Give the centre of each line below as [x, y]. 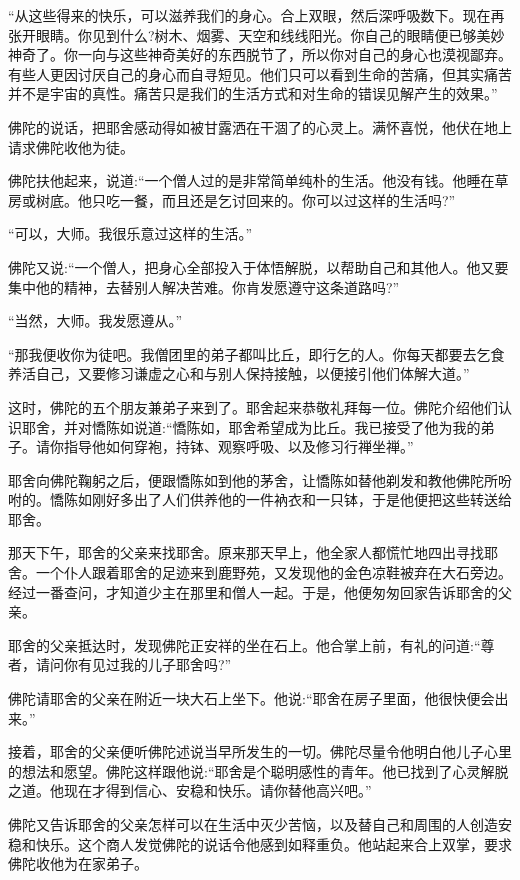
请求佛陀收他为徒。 [71, 146]
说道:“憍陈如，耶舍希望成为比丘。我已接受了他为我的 [307, 426]
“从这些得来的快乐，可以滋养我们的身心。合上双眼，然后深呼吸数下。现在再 [256, 15]
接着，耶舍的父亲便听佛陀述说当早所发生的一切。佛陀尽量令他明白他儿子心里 [260, 751]
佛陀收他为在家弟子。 [78, 863]
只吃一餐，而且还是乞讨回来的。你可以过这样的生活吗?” [273, 199]
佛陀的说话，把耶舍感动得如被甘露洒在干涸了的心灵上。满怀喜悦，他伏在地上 [260, 126]
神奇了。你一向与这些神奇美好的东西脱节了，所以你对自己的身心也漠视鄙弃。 [260, 54]
